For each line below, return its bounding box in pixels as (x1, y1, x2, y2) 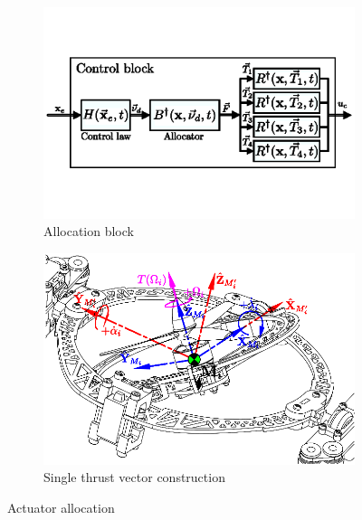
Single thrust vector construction (43, 468, 225, 487)
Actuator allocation (7, 497, 115, 516)
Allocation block (43, 222, 134, 241)
